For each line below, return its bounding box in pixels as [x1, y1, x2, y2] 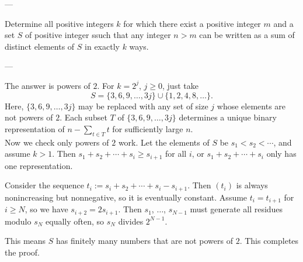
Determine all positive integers [5, 17, 114, 29]
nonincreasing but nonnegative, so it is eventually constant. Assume [5, 191, 248, 203]
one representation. [5, 159, 73, 171]
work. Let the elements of [118, 136, 210, 148]
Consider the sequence [5, 179, 84, 191]
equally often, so [46, 215, 105, 227]
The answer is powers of [5, 79, 90, 91]
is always [236, 179, 268, 191]
